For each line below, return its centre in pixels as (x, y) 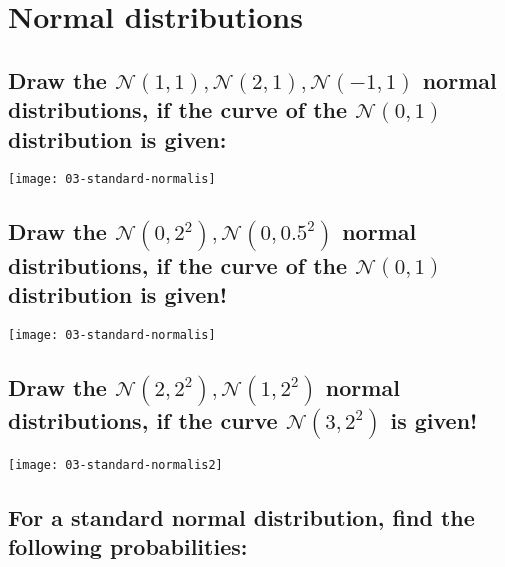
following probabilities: (128, 546)
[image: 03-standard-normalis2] (115, 464)
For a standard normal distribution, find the (241, 516)
